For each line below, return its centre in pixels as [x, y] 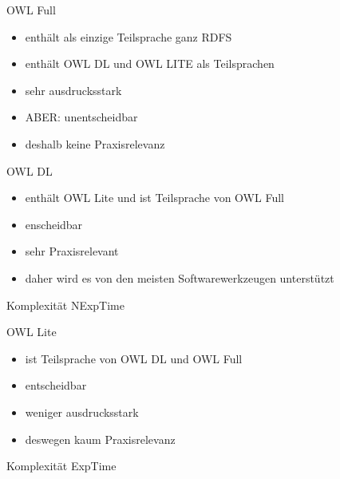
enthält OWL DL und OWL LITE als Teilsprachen [150, 63]
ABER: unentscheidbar [81, 117]
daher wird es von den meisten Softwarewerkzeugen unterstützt [180, 277]
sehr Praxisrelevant [72, 251]
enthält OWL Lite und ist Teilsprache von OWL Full [154, 198]
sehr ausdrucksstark [73, 90]
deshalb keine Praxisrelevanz [95, 143]
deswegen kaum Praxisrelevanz [100, 439]
